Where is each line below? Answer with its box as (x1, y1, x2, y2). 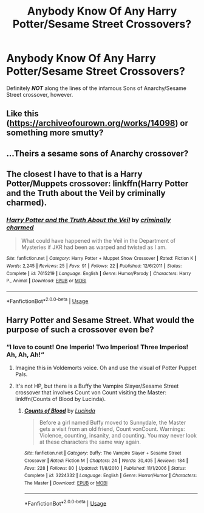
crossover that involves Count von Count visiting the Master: (15, 389, 167, 396)
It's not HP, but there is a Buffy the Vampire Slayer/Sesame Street (15, 382, 179, 390)
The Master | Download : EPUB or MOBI (24, 480, 108, 486)
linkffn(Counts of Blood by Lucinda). (15, 396, 106, 403)
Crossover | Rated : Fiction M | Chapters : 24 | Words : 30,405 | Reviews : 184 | (24, 458, 188, 464)
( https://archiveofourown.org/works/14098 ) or (6, 118, 189, 128)
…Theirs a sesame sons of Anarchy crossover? (6, 148, 189, 159)
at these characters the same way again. (39, 438, 141, 445)
